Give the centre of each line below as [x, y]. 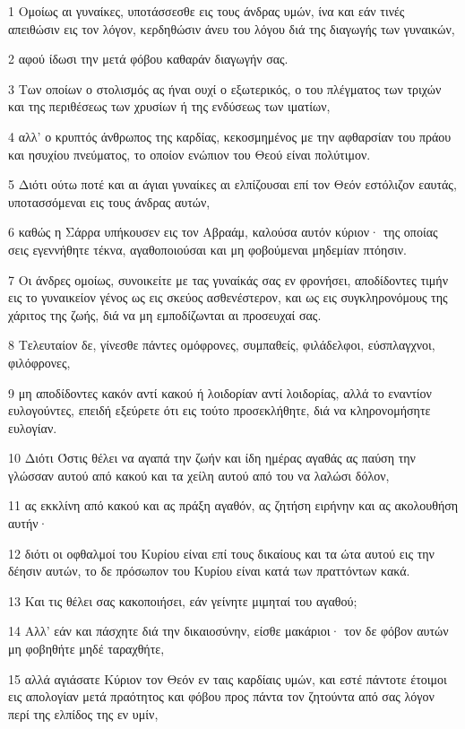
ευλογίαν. [33, 427]
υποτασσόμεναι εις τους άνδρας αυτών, [109, 201]
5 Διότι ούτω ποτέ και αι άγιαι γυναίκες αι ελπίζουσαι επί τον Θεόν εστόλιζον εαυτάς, [232, 184]
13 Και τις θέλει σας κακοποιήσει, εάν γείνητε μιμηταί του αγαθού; [183, 600]
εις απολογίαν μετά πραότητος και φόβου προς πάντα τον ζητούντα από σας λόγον [221, 696]
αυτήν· [28, 523]
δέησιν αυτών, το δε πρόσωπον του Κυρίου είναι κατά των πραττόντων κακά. [209, 571]
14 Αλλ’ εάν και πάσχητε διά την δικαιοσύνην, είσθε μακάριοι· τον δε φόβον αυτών [228, 631]
